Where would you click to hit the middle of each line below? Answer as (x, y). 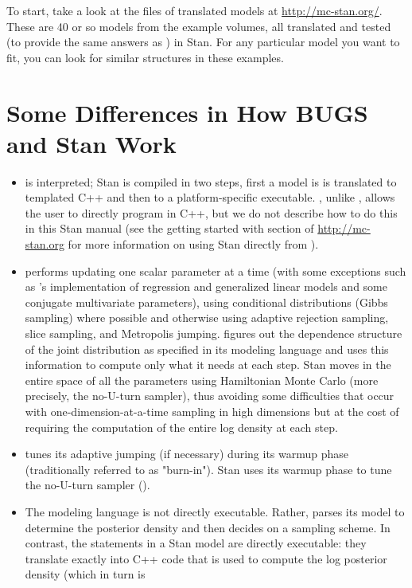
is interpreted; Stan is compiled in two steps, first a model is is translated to (211, 181)
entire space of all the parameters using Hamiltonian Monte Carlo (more (202, 380)
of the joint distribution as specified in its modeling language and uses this (207, 349)
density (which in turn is (85, 574)
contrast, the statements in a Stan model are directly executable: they (196, 543)
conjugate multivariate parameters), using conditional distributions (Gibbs (206, 302)
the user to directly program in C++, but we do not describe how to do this (211, 212)
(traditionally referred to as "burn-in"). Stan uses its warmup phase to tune (208, 469)
